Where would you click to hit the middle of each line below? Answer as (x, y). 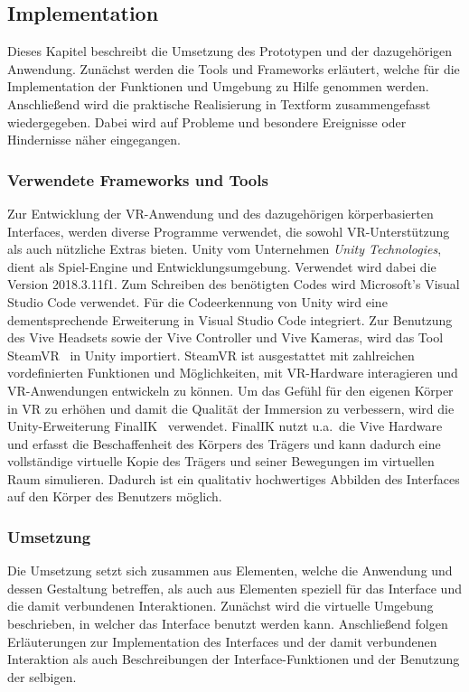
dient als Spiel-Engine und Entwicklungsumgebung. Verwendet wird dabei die (222, 266)
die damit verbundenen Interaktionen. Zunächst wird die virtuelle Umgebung (220, 606)
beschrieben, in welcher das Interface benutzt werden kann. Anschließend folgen (228, 624)
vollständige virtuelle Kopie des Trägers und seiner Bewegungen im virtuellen (221, 461)
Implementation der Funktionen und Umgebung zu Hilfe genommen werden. (218, 86)
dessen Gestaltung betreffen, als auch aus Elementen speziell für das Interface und (234, 588)
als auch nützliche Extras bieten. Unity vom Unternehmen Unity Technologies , (225, 249)
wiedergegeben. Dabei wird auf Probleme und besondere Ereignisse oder (207, 122)
